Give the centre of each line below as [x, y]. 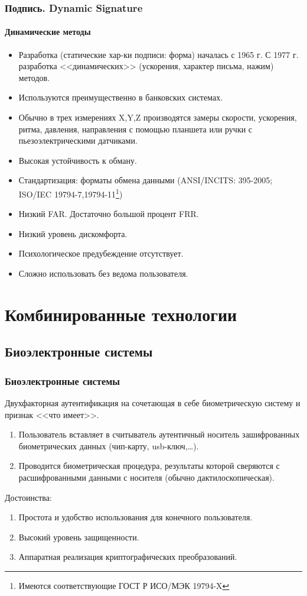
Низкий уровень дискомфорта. [73, 233]
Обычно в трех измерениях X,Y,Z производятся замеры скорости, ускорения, [158, 117]
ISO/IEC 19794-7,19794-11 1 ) [71, 193]
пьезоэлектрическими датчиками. [78, 140]
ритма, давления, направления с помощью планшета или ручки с [135, 129]
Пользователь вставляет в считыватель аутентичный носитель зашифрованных [159, 434]
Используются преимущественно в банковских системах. [121, 97]
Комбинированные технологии [121, 314]
